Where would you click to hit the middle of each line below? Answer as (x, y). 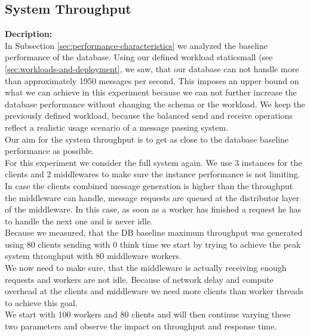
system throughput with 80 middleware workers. (93, 256)
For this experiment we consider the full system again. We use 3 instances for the (154, 162)
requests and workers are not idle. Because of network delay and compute (139, 279)
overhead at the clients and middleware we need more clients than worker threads (154, 291)
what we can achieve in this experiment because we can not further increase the (151, 92)
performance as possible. (50, 151)
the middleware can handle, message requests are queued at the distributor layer (152, 197)
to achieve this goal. (41, 302)
